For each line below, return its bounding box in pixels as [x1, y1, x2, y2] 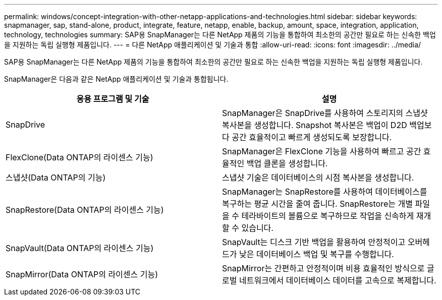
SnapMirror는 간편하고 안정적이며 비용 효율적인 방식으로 [222, 263, 425, 273]
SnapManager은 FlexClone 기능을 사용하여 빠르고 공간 [222, 146, 421, 156]
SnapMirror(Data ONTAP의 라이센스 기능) [6, 269, 158, 279]
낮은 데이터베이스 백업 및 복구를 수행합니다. [239, 249, 394, 259]
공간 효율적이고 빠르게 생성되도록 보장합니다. [232, 132, 392, 142]
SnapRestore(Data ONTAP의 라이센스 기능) [6, 205, 164, 215]
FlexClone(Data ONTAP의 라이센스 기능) [6, 152, 153, 162]
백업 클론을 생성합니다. [246, 158, 328, 168]
